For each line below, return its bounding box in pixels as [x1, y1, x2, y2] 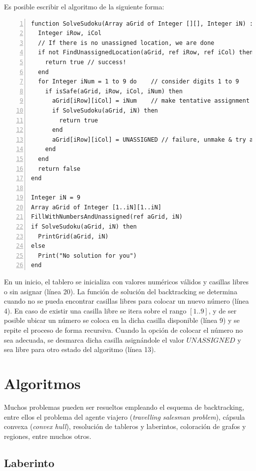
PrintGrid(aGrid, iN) [38, 233, 109, 240]
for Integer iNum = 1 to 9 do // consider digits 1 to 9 [38, 78, 239, 85]
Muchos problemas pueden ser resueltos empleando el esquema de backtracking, [4, 401, 244, 412]
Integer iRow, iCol [38, 30, 102, 37]
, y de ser [208, 305, 237, 315]
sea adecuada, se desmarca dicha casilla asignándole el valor [4, 334, 184, 345]
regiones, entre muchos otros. [4, 431, 92, 441]
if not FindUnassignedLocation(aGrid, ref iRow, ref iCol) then [38, 49, 254, 56]
